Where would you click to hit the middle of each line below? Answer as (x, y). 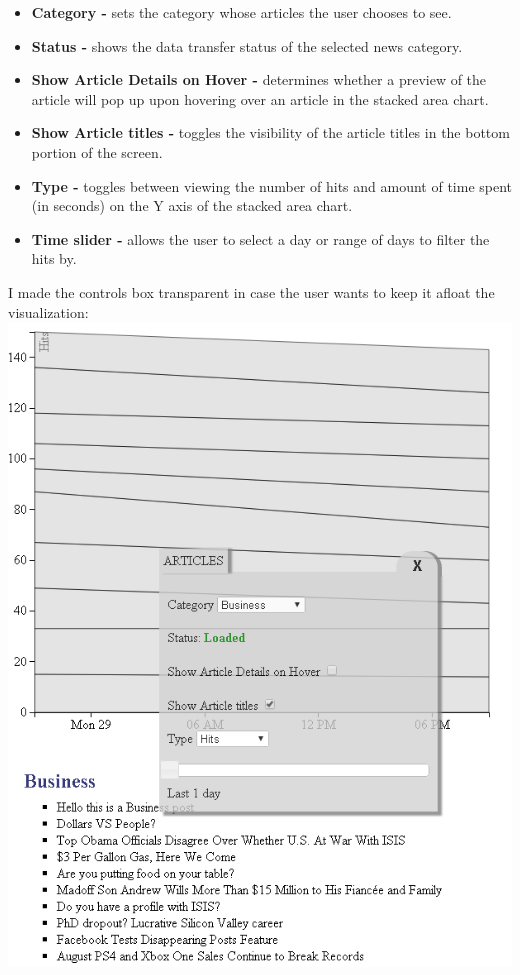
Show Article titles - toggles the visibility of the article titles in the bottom (270, 132)
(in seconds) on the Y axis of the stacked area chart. (192, 205)
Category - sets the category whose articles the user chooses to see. (241, 12)
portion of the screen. (97, 151)
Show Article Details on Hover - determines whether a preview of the (259, 79)
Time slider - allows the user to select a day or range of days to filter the (260, 238)
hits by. (54, 258)
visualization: (48, 311)
